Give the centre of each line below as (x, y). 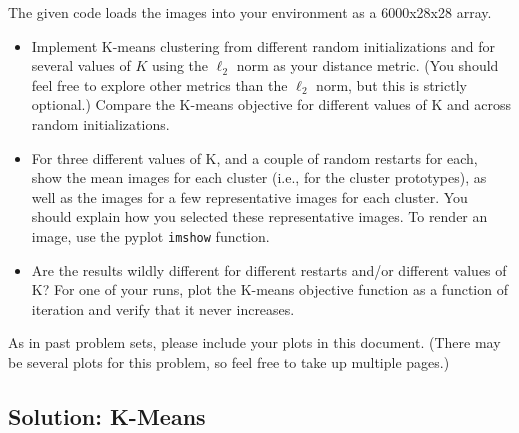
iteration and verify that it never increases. (163, 308)
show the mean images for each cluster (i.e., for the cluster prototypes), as (259, 177)
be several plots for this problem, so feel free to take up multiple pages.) (229, 361)
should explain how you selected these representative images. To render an (259, 216)
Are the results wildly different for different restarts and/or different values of (269, 269)
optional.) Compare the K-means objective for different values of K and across (271, 104)
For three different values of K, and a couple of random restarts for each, (254, 157)
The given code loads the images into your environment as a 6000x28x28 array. (250, 12)
